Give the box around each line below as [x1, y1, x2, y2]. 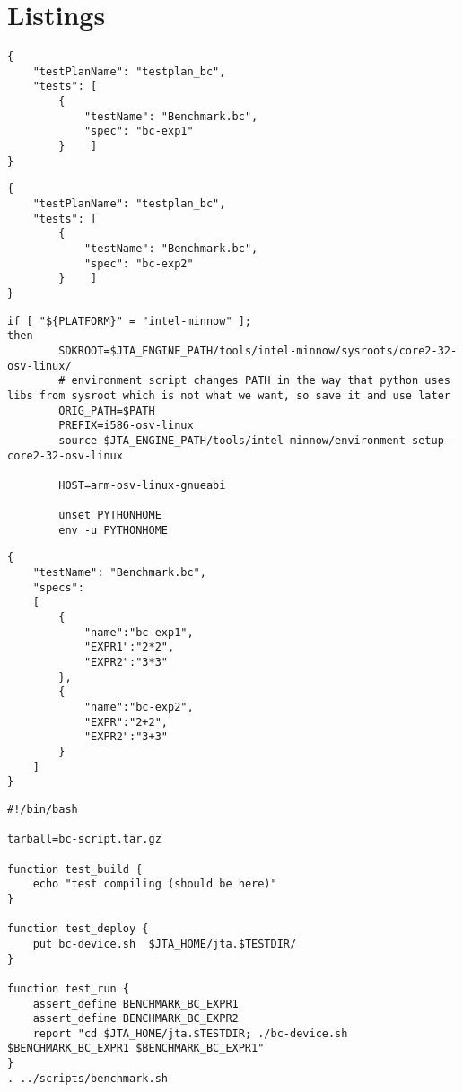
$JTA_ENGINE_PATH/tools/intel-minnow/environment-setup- [103, 433, 450, 447]
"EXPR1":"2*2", [83, 641, 175, 654]
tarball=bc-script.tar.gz [7, 833, 162, 846]
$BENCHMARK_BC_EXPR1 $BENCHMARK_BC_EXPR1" [7, 1042, 265, 1055]
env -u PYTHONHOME [58, 523, 168, 537]
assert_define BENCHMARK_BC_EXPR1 [32, 997, 239, 1010]
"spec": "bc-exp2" [83, 257, 194, 270]
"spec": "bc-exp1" [83, 125, 194, 138]
